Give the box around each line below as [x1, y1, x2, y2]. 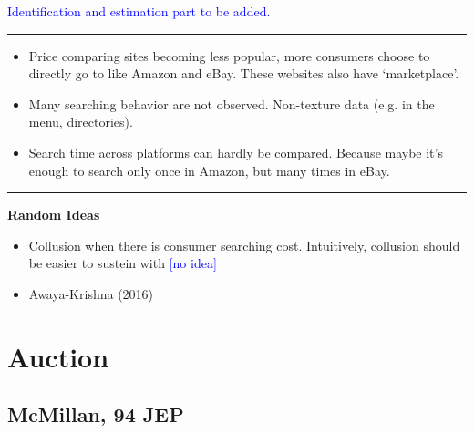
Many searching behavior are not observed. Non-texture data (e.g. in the [28, 94, 435, 113]
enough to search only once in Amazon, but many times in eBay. [28, 160, 390, 180]
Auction [7, 337, 109, 375]
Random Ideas [7, 205, 100, 224]
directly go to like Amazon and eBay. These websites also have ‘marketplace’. [28, 64, 459, 83]
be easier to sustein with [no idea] [28, 253, 217, 273]
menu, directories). [28, 112, 133, 131]
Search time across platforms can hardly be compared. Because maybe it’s [28, 142, 443, 161]
